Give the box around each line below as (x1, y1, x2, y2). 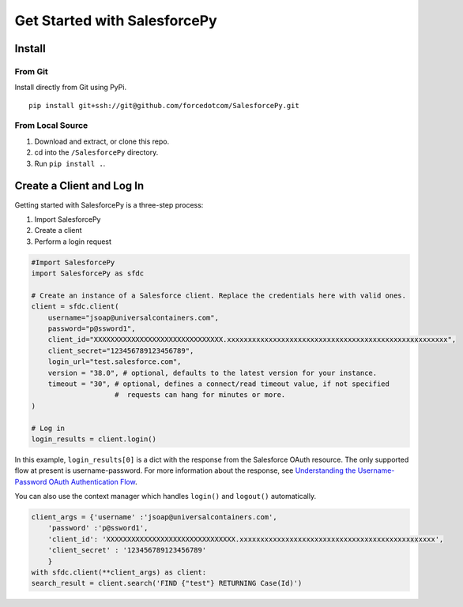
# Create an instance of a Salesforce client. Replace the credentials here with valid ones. (31, 290, 407, 300)
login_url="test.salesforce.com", (47, 358, 182, 366)
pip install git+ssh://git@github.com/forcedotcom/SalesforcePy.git (28, 101, 299, 110)
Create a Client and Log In (14, 179, 145, 193)
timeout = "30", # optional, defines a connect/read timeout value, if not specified (47, 379, 390, 388)
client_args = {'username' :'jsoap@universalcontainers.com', (31, 513, 277, 522)
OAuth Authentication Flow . (48, 477, 137, 486)
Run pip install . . (34, 159, 106, 168)
